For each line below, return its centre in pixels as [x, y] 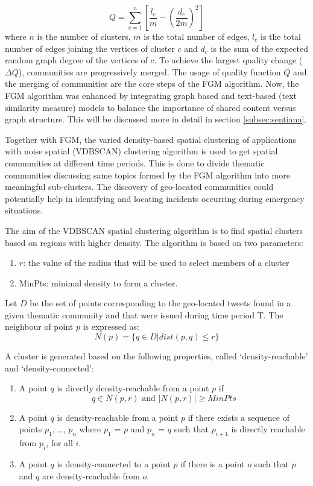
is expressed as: [111, 327]
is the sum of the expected [260, 48]
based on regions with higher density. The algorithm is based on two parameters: [154, 242]
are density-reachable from [91, 475]
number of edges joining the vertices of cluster [90, 48]
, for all [59, 443]
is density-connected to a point [114, 464]
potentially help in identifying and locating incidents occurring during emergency [155, 198]
